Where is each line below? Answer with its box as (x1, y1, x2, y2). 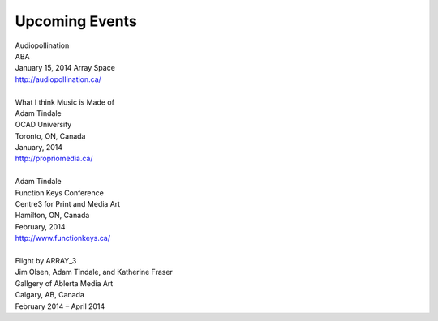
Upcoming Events (15, 12, 137, 30)
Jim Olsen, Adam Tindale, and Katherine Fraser (15, 267, 174, 277)
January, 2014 (15, 143, 63, 152)
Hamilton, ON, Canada (15, 211, 90, 220)
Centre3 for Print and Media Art (15, 199, 121, 209)
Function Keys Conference (15, 187, 105, 198)
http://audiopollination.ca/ (15, 74, 101, 84)
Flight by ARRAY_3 (15, 255, 77, 265)
